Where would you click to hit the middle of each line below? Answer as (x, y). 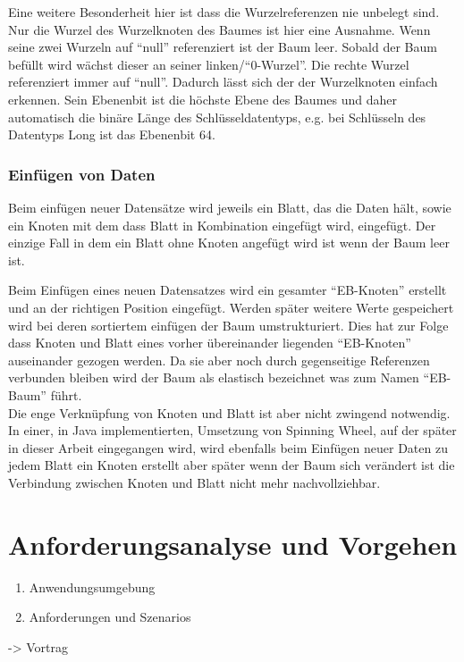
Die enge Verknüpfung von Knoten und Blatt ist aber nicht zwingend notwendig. (229, 412)
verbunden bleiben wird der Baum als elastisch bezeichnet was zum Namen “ (219, 377)
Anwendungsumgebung (92, 587)
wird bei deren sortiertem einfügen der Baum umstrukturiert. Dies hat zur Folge (228, 325)
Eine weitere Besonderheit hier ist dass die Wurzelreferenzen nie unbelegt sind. (224, 12)
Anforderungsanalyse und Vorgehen (233, 544)
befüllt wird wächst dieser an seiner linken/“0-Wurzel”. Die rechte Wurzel (209, 64)
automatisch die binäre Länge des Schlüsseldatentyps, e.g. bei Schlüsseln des (217, 117)
